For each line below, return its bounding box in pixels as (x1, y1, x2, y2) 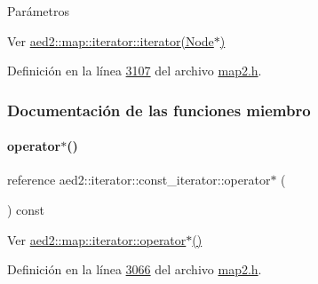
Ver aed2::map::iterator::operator (7, 230, 187, 248)
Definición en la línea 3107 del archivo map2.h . (7, 61, 262, 80)
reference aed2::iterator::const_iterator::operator (7, 170, 271, 189)
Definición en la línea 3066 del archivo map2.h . (7, 260, 262, 279)
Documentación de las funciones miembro (7, 99, 311, 121)
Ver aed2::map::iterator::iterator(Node (7, 31, 214, 50)
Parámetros (7, 2, 69, 20)
